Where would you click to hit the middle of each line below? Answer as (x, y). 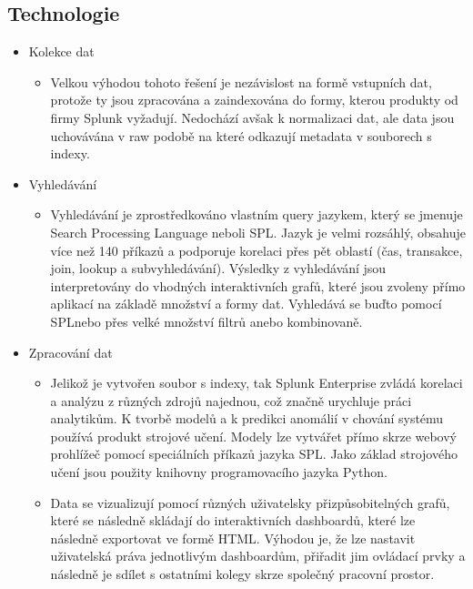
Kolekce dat (61, 51)
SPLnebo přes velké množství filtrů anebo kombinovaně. (206, 321)
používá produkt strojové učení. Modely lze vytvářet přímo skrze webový (254, 436)
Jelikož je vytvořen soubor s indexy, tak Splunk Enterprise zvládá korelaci (257, 383)
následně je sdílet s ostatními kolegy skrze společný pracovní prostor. (242, 574)
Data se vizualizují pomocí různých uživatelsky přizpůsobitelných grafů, (250, 502)
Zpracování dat (70, 352)
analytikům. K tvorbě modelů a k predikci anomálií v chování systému (247, 418)
